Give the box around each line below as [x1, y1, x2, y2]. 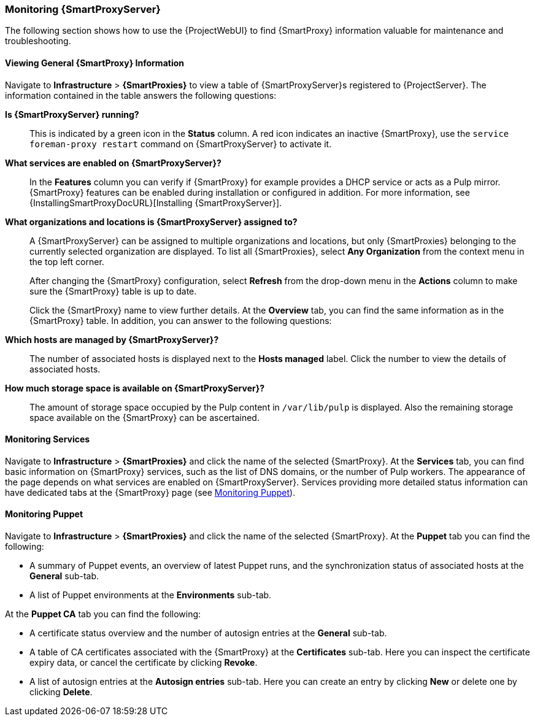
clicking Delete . [29, 687, 93, 698]
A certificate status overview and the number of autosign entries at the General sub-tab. [29, 628, 387, 639]
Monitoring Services [5, 434, 90, 445]
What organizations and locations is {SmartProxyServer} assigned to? [5, 216, 298, 227]
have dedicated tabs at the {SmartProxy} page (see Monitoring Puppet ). [5, 487, 296, 498]
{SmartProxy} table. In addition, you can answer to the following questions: [29, 315, 332, 326]
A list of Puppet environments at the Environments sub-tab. [29, 590, 272, 601]
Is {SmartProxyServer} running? [5, 109, 139, 120]
